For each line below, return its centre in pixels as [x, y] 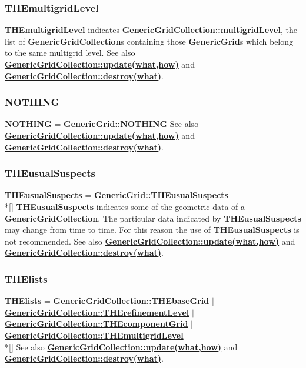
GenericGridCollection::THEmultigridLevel [94, 335]
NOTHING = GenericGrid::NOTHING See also [102, 124]
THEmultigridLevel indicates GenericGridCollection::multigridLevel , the [151, 30]
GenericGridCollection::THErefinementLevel [97, 312]
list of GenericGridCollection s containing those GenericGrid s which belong [149, 41]
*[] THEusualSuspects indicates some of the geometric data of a [125, 206]
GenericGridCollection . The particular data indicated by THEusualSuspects [153, 218]
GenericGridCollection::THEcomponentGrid [97, 324]
